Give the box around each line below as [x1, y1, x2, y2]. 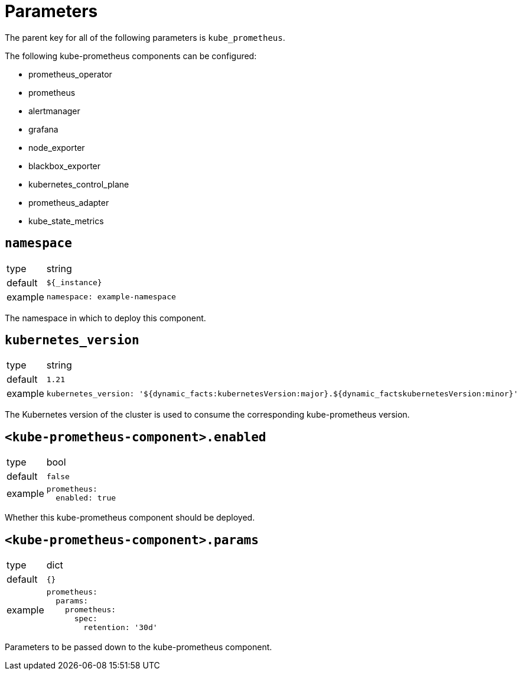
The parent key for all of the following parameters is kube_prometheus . [5, 32, 285, 43]
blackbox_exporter [28, 160, 101, 171]
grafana [28, 124, 58, 134]
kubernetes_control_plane [28, 179, 129, 189]
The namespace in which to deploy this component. [5, 312, 206, 323]
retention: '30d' [83, 623, 158, 632]
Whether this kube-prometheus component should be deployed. [5, 512, 255, 523]
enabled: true [56, 493, 116, 503]
